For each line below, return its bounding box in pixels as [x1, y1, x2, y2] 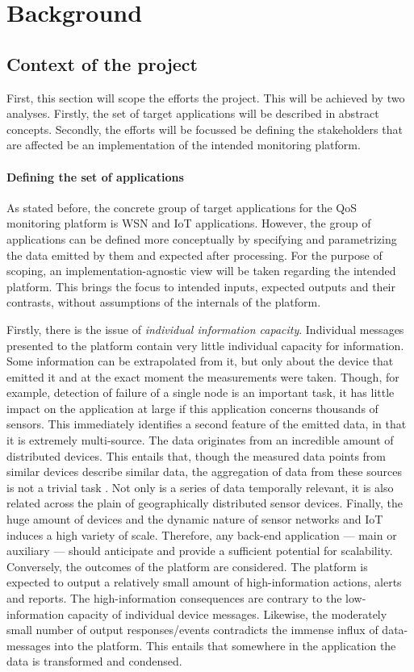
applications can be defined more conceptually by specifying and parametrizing [6, 230, 397, 247]
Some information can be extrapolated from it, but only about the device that [6, 353, 394, 369]
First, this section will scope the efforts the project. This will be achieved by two [6, 89, 405, 106]
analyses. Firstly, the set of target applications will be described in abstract [6, 105, 379, 122]
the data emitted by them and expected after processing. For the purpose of [6, 246, 383, 263]
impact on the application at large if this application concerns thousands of [6, 399, 378, 416]
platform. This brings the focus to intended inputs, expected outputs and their [6, 278, 396, 294]
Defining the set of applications [6, 168, 184, 185]
